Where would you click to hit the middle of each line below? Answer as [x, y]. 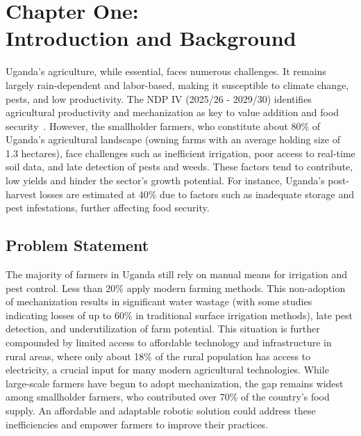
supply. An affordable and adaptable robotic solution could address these [161, 410]
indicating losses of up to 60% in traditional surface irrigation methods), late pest [179, 315]
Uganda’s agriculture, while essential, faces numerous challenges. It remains [166, 71]
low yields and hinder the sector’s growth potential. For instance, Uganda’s [165, 180]
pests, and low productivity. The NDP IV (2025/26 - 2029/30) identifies [159, 98]
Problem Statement [77, 245]
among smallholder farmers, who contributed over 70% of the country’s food [168, 397]
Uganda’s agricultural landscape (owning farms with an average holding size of [173, 139]
